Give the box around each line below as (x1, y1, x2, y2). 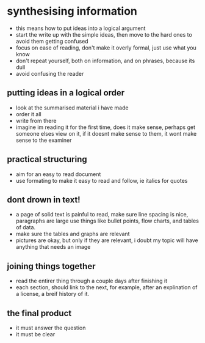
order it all (15, 110, 41, 117)
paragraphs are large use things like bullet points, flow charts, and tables (15, 217, 199, 224)
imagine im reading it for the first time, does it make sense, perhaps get (15, 124, 196, 131)
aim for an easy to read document (15, 170, 101, 178)
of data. (15, 224, 36, 231)
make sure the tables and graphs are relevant (15, 231, 130, 238)
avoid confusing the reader (15, 70, 84, 77)
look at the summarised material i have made (15, 104, 129, 111)
